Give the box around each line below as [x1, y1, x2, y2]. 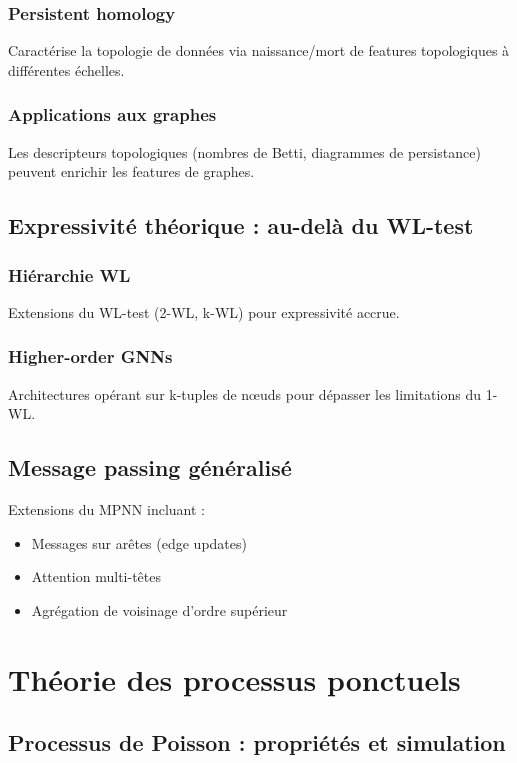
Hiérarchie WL [8, 262, 131, 287]
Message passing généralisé [8, 452, 292, 483]
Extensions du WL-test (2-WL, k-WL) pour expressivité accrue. [8, 301, 400, 322]
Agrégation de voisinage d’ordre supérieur [31, 599, 288, 620]
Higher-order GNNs [8, 344, 173, 369]
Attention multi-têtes [31, 566, 161, 587]
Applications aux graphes [8, 102, 217, 127]
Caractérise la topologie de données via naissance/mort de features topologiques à [8, 40, 510, 61]
